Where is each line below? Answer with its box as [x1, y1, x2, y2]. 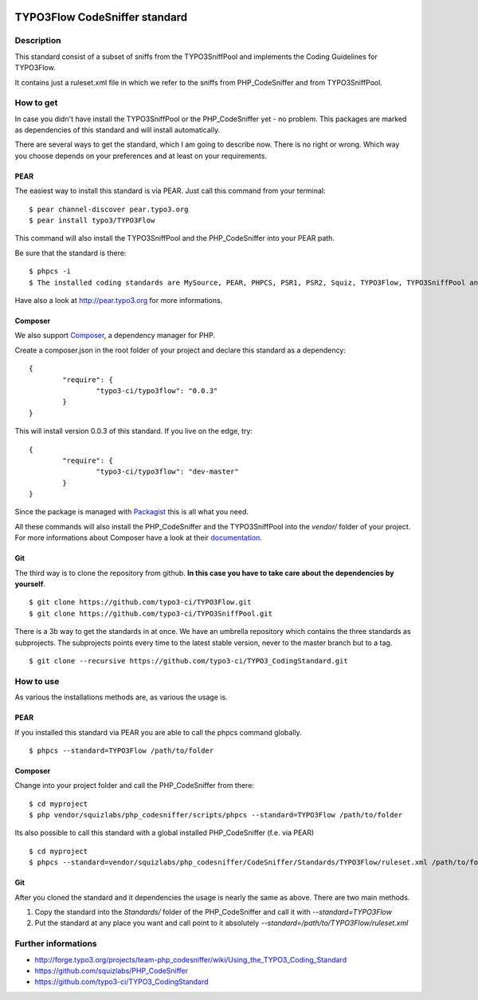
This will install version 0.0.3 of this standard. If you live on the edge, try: [14, 427, 253, 436]
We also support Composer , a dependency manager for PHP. [14, 331, 215, 341]
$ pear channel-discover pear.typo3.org [29, 204, 189, 214]
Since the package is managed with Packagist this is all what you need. [14, 507, 249, 517]
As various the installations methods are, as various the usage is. [14, 692, 228, 702]
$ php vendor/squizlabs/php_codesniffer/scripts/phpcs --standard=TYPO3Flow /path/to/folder [29, 810, 403, 820]
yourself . [14, 579, 45, 589]
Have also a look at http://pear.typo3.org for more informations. [14, 295, 223, 305]
